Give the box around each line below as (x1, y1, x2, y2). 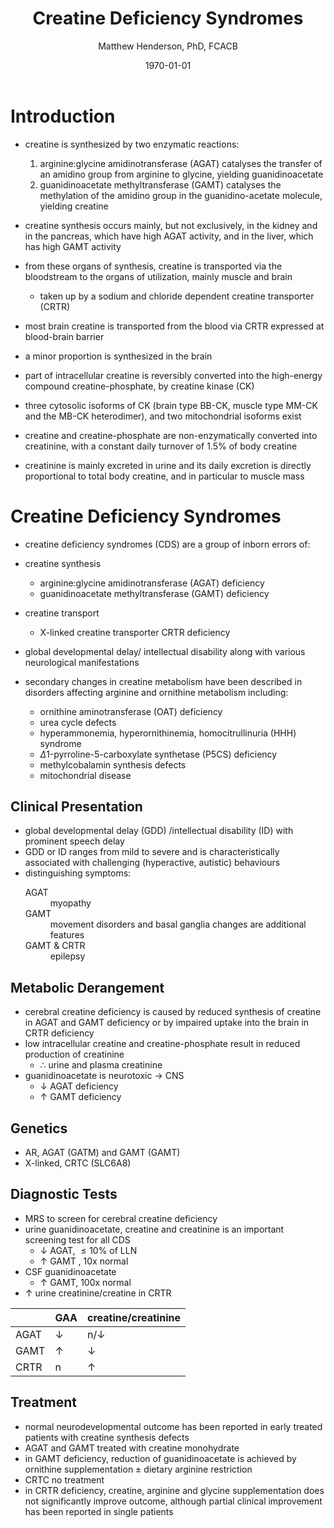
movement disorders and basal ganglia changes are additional (49, 918, 307, 931)
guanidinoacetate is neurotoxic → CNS (24, 1070, 185, 1082)
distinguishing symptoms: (24, 867, 132, 879)
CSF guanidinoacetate (24, 1265, 117, 1277)
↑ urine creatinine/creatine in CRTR (24, 1287, 172, 1299)
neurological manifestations (24, 656, 140, 668)
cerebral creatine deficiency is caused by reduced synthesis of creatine (24, 1006, 322, 1018)
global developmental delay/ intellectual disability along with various (24, 645, 306, 657)
